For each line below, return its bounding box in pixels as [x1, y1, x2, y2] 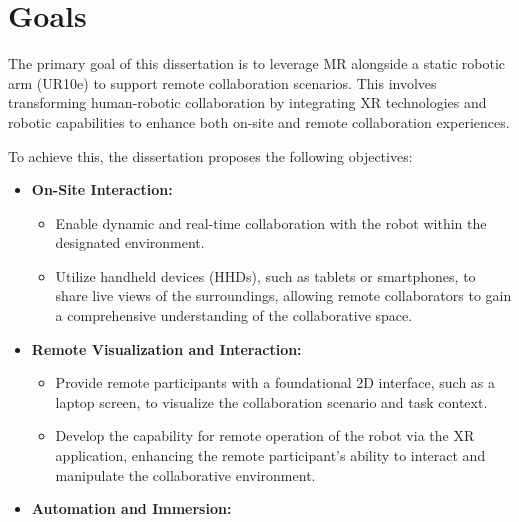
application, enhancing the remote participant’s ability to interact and [55, 445, 486, 466]
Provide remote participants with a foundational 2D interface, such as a [55, 372, 496, 393]
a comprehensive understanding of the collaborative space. [55, 305, 413, 326]
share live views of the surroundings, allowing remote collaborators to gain [55, 285, 512, 306]
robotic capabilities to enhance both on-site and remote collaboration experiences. [8, 111, 510, 132]
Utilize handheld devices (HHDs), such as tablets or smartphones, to [55, 265, 476, 286]
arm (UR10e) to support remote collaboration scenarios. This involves [8, 72, 437, 93]
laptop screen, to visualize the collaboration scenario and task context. [55, 391, 488, 412]
